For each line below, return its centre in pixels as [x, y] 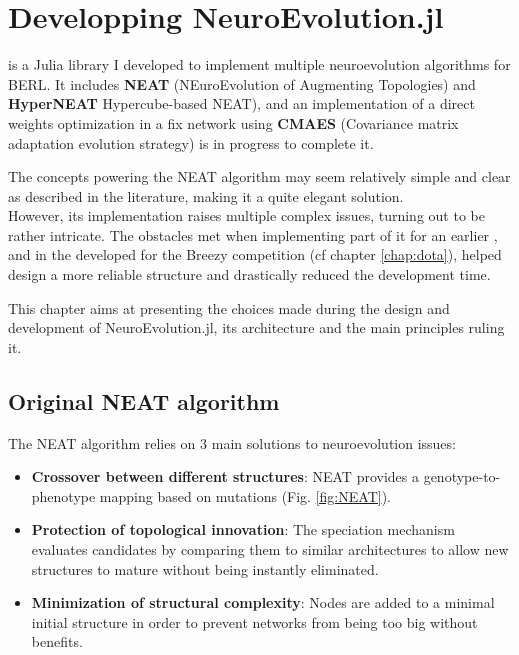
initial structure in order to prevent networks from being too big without [254, 621]
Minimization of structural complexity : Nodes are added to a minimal [263, 602]
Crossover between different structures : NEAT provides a [225, 476]
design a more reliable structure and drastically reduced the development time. [249, 274]
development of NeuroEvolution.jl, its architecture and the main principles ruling [256, 327]
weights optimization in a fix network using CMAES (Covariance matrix [233, 122]
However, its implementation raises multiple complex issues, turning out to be [246, 215]
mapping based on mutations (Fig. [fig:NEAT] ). [245, 495]
